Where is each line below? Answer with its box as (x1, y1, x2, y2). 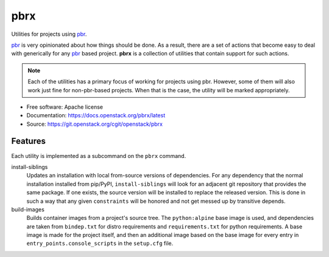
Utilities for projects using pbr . (11, 30, 87, 38)
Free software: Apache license (26, 103, 104, 111)
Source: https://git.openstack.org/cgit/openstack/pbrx (26, 120, 163, 128)
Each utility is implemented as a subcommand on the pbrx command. (11, 152, 186, 159)
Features (11, 136, 46, 146)
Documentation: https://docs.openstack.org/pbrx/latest (26, 112, 166, 119)
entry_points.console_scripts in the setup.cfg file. (26, 240, 174, 247)
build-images (11, 205, 45, 213)
